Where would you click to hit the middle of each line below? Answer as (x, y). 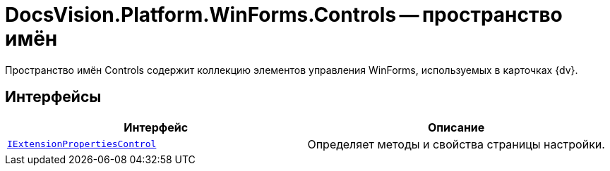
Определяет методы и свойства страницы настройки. (456, 144)
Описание (456, 127)
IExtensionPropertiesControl (82, 144)
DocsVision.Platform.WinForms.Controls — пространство (284, 15)
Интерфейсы (53, 97)
